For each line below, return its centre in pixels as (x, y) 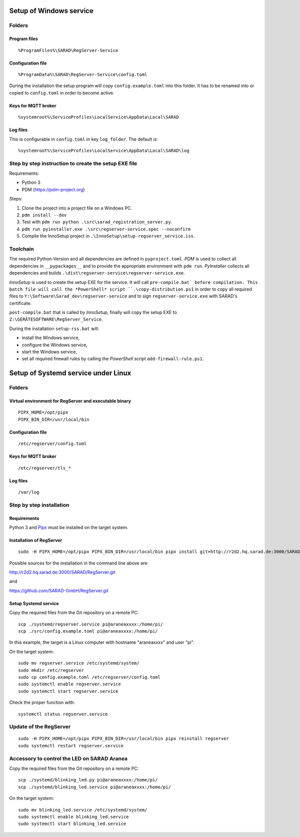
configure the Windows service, (54, 345)
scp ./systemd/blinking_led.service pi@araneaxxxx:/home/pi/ (94, 787)
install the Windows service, (51, 338)
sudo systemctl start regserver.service (68, 691)
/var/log (29, 492)
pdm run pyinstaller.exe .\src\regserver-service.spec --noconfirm (106, 229)
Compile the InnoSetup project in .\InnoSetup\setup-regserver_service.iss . (108, 236)
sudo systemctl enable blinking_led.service (74, 817)
